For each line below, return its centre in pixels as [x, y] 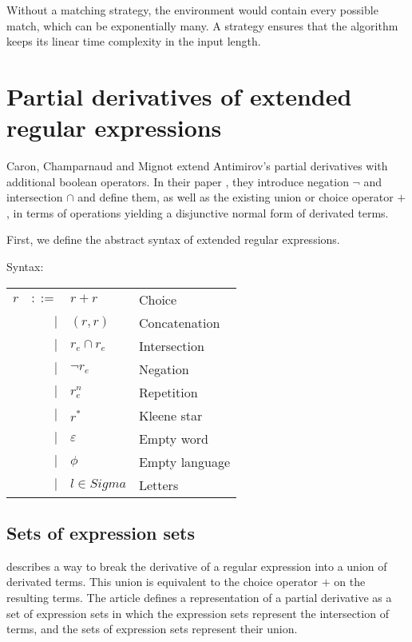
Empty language [184, 461]
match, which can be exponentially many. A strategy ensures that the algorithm [202, 25]
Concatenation [179, 322]
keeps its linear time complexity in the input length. [134, 41]
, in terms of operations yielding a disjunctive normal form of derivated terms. [198, 212]
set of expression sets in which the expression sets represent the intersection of [198, 613]
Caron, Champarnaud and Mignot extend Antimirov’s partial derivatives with [197, 166]
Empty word [173, 438]
